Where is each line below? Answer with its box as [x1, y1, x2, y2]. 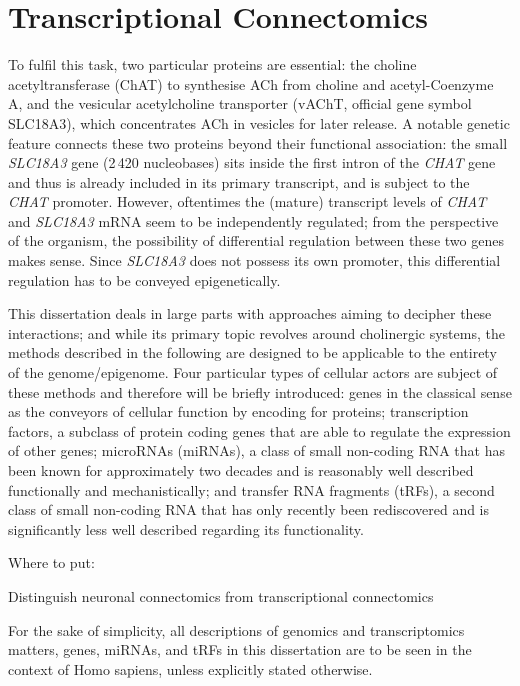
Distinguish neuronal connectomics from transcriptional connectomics [8, 585, 434, 606]
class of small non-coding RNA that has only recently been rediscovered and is [8, 499, 490, 520]
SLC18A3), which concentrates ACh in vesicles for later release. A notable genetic [8, 112, 510, 133]
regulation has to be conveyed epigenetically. [8, 269, 281, 290]
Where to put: [8, 552, 95, 573]
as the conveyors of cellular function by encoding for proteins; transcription [8, 401, 469, 422]
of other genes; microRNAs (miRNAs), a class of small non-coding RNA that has [8, 440, 505, 461]
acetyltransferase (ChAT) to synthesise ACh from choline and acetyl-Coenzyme [8, 73, 494, 94]
